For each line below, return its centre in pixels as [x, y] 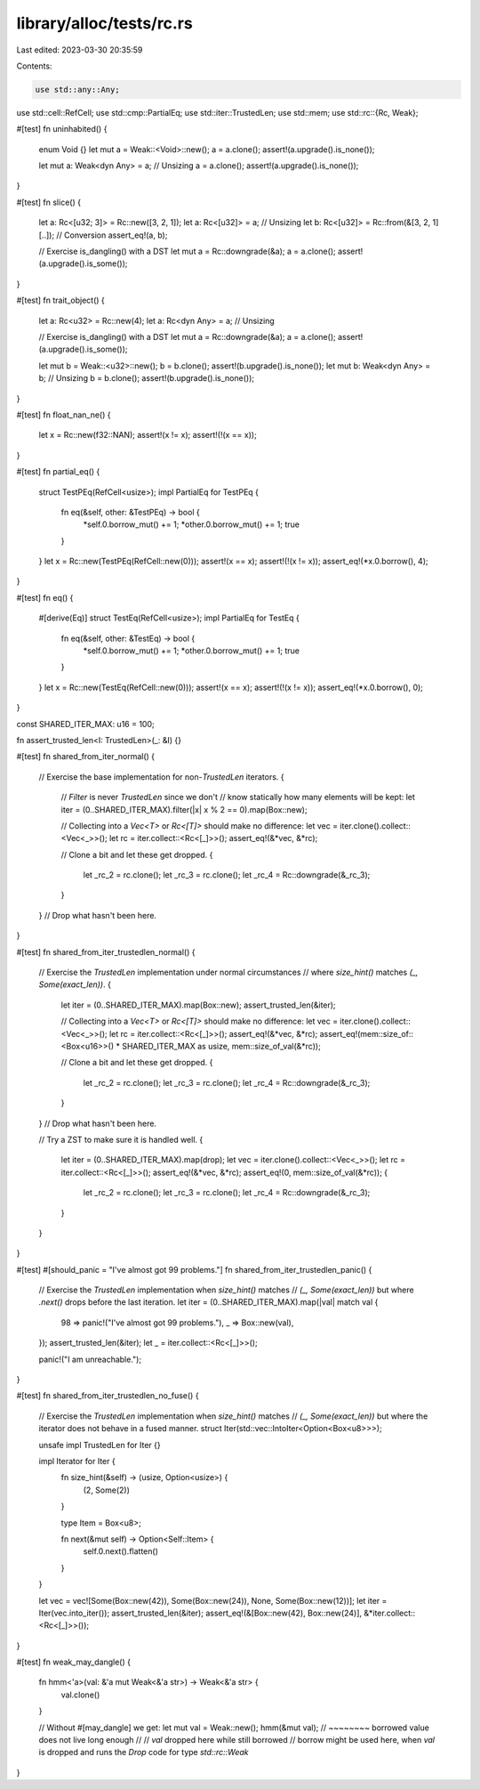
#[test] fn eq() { [45, 597]
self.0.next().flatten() [121, 1551]
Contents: [34, 66]
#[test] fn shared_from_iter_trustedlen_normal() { [106, 951]
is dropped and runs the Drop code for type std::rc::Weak [144, 1753]
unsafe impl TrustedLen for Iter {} [100, 1445]
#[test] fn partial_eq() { [58, 472]
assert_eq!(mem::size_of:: [366, 1033]
